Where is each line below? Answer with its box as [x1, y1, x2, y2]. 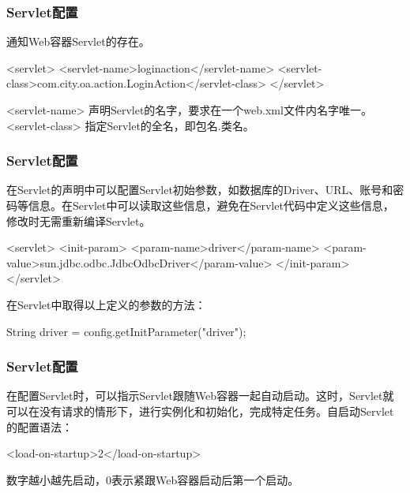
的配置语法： [6, 418, 73, 435]
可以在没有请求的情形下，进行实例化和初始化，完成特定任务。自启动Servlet [6, 402, 394, 419]
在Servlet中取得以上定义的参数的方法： [6, 296, 206, 312]
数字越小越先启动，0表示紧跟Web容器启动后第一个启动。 [6, 471, 299, 487]
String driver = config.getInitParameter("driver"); [6, 323, 246, 339]
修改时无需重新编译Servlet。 [6, 212, 151, 229]
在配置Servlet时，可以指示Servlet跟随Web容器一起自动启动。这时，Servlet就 [6, 387, 394, 404]
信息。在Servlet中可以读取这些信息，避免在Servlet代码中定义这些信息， [28, 197, 394, 213]
